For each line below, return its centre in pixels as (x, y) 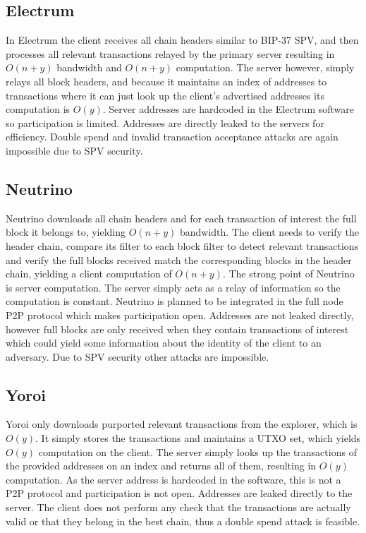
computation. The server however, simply (265, 67)
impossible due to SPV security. (74, 150)
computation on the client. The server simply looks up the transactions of (197, 451)
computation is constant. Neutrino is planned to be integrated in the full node (175, 301)
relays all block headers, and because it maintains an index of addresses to (166, 81)
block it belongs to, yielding (66, 232)
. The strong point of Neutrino (288, 274)
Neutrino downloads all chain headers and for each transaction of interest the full (181, 218)
